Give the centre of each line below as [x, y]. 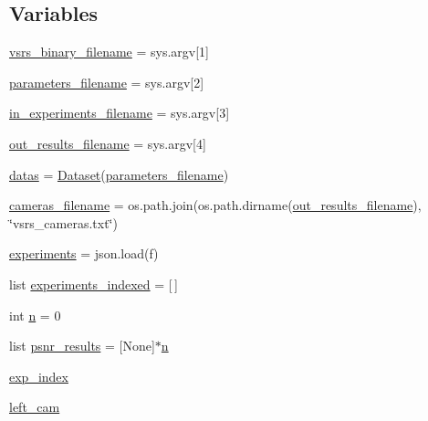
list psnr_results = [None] [82, 346]
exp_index [39, 376]
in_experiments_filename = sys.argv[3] [120, 113]
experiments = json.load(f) [84, 253]
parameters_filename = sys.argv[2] [107, 82]
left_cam [35, 407]
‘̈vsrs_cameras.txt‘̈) [63, 222]
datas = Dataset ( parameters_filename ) [119, 174]
